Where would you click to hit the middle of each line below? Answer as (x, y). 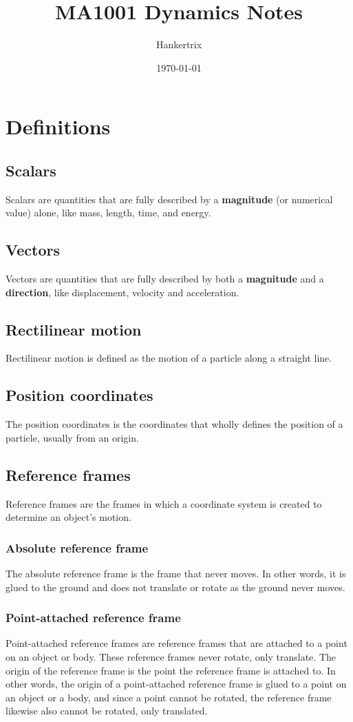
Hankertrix (179, 44)
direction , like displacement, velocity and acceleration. (122, 292)
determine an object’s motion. (68, 517)
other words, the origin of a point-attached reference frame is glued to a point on (176, 684)
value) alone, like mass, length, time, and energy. (108, 213)
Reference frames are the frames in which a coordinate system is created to (164, 503)
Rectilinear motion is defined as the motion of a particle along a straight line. (169, 358)
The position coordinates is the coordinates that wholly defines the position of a (174, 424)
